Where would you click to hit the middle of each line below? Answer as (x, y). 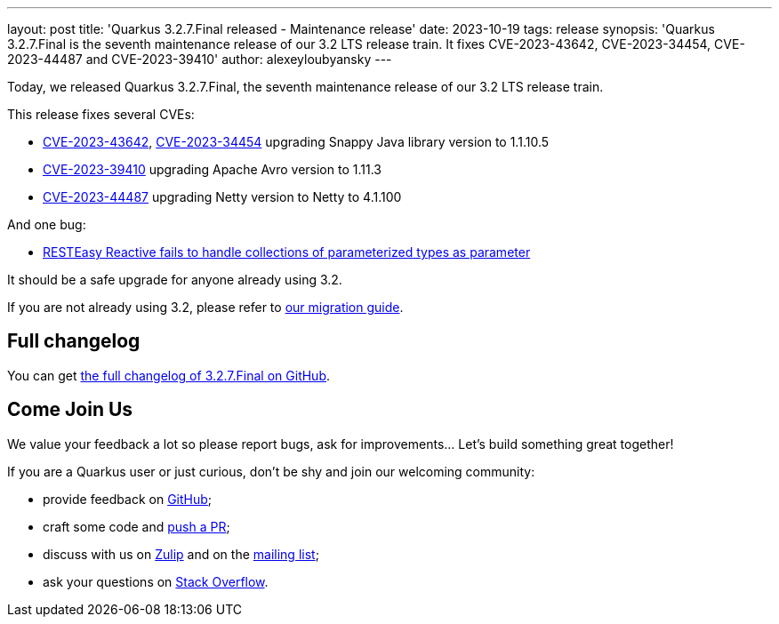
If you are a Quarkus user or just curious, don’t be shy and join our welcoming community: (271, 471)
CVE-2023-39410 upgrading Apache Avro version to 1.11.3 (212, 169)
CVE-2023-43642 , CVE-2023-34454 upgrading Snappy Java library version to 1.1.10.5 (296, 142)
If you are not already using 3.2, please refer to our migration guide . (205, 307)
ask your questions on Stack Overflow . (156, 581)
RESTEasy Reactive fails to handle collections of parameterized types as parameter (287, 252)
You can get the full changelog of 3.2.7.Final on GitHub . (169, 375)
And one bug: (47, 224)
